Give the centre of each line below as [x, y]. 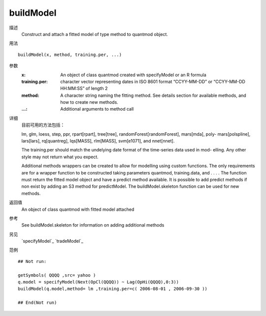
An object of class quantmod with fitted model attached [78, 209]
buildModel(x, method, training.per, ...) [70, 55]
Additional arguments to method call [97, 109]
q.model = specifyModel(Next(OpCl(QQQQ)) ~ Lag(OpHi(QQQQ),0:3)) [99, 282]
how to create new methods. [89, 102]
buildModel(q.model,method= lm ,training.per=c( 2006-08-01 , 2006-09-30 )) [113, 289]
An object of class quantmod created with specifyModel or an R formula [133, 75]
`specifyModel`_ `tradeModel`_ [52, 241]
